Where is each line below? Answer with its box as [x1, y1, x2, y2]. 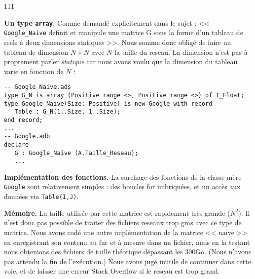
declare [4, 141, 29, 148]
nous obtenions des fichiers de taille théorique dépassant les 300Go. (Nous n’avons [4, 246, 252, 257]
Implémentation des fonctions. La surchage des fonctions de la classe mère [4, 171, 242, 182]
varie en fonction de [4, 66, 64, 76]
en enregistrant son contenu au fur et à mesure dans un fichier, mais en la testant [4, 237, 250, 247]
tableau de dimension [4, 46, 68, 57]
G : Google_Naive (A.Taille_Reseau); [14, 149, 139, 157]
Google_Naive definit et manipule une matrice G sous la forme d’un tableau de [4, 27, 243, 38]
